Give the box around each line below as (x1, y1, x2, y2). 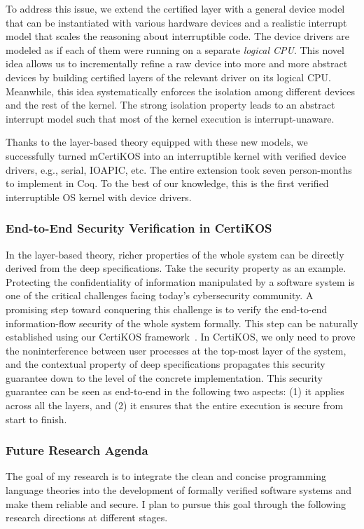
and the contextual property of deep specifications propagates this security (6, 357, 325, 371)
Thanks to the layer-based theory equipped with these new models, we (6, 135, 308, 149)
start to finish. (6, 411, 67, 426)
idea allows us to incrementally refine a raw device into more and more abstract (6, 56, 348, 71)
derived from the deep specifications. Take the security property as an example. (6, 261, 346, 275)
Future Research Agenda (6, 441, 148, 459)
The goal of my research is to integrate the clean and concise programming (6, 469, 327, 483)
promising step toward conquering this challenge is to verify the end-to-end (6, 301, 328, 316)
